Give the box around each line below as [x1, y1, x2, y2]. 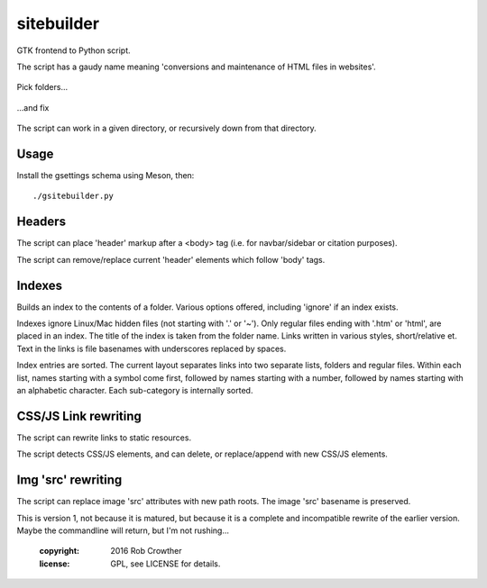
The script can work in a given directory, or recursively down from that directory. [16, 122, 317, 134]
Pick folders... [16, 82, 69, 93]
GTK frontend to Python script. [16, 45, 131, 56]
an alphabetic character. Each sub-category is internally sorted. [16, 384, 253, 395]
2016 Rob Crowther [110, 546, 182, 556]
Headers [16, 214, 67, 230]
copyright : [39, 546, 80, 556]
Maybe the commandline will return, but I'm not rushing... [16, 525, 230, 536]
